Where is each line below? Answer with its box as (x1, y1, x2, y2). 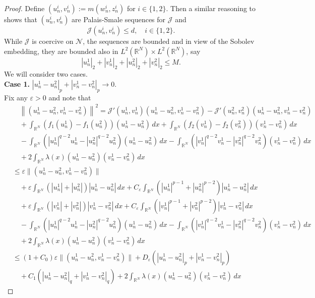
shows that (4, 14, 37, 24)
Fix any (4, 92, 28, 102)
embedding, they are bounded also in (4, 45, 118, 56)
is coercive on (32, 36, 74, 46)
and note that (48, 92, 91, 102)
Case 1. (4, 78, 30, 89)
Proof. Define (4, 3, 45, 13)
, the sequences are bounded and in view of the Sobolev (83, 36, 255, 46)
